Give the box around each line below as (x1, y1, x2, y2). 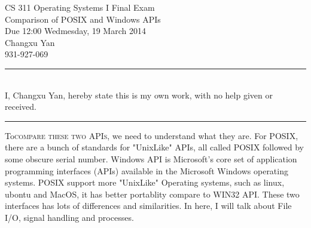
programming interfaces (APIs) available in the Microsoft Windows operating (5, 164, 288, 177)
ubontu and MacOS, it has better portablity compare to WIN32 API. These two (5, 187, 300, 200)
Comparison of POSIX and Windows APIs (5, 13, 161, 25)
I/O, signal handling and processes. (5, 211, 134, 223)
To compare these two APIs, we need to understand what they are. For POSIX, (5, 129, 298, 141)
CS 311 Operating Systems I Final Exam (5, 1, 155, 13)
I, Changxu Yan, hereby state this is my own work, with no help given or (5, 88, 273, 101)
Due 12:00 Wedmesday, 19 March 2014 (5, 24, 146, 37)
